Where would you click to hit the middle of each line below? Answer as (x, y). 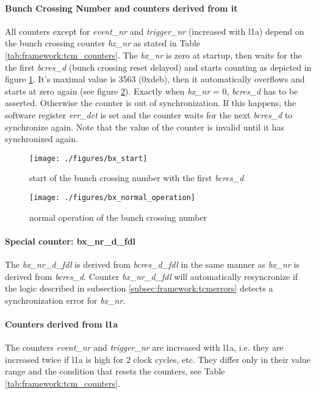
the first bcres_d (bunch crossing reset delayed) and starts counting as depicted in (158, 67)
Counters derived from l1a (61, 324)
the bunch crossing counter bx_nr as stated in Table (103, 43)
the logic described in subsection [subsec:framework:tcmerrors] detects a (139, 288)
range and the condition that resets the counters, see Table (115, 371)
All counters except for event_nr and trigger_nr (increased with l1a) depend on (155, 31)
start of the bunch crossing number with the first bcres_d (137, 178)
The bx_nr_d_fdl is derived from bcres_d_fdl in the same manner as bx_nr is (152, 264)
